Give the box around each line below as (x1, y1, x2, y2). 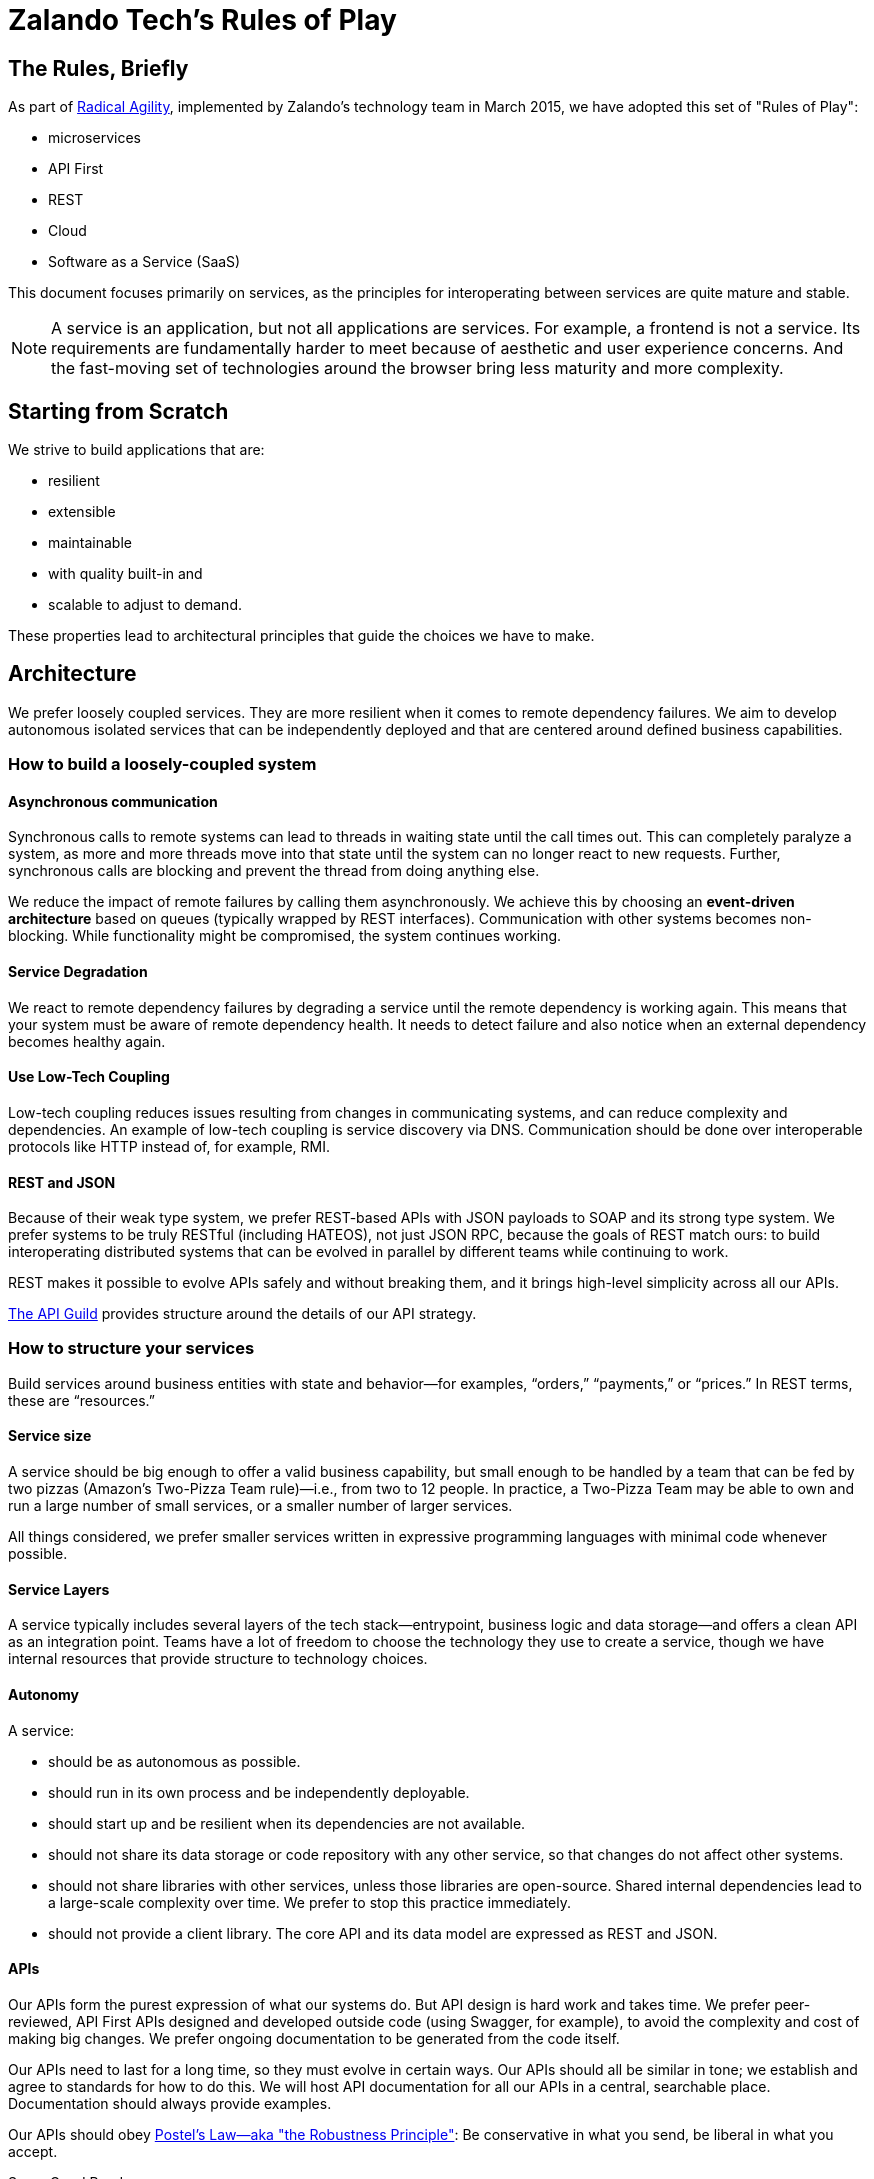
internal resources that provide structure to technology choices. (8, 1650, 428, 1668)
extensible (48, 503, 116, 521)
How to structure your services (8, 1338, 255, 1359)
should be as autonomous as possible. (48, 1752, 301, 1770)
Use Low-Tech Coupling (8, 1068, 170, 1086)
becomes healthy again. (8, 1032, 166, 1050)
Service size (8, 1427, 92, 1445)
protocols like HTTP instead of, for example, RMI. (8, 1137, 331, 1155)
